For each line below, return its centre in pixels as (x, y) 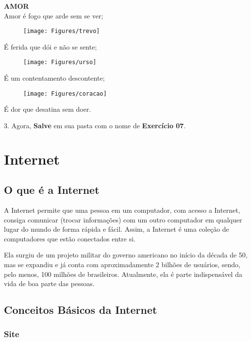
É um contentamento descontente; (54, 78)
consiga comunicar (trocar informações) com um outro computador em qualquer (123, 219)
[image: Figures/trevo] (62, 31)
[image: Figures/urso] (60, 62)
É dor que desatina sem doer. (48, 109)
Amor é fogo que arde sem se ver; (54, 15)
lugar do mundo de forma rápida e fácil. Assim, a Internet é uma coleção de (117, 229)
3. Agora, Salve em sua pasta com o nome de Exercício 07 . (95, 125)
